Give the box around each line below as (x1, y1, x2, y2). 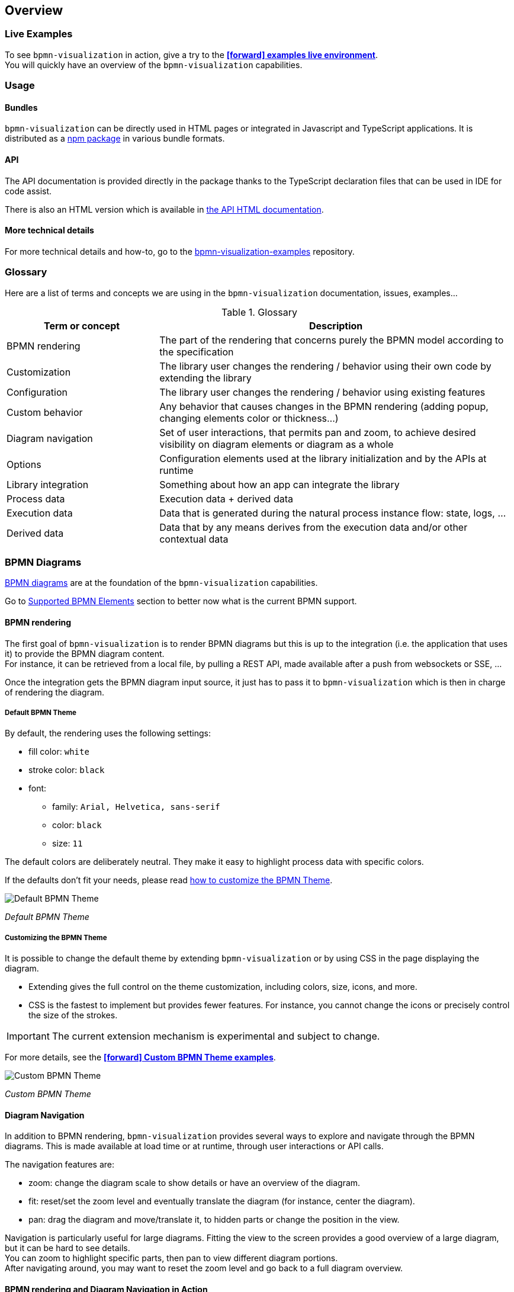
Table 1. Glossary (221, 306, 297, 318)
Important (7, 1030, 50, 1043)
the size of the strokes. (28, 1010, 118, 1021)
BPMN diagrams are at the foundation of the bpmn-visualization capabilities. (5, 578, 318, 588)
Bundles (5, 102, 38, 113)
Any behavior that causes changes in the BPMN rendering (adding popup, (159, 400, 489, 412)
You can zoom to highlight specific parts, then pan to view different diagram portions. (5, 1253, 338, 1264)
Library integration (7, 478, 89, 490)
